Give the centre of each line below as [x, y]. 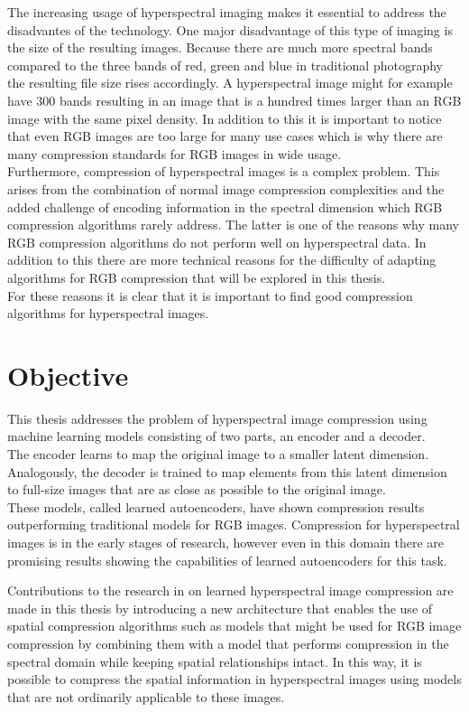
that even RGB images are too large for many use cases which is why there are [225, 136]
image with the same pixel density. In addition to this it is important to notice [225, 118]
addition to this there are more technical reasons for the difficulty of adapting [222, 260]
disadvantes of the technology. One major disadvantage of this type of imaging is [230, 29]
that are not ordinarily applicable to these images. [146, 696]
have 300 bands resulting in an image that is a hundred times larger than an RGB [234, 100]
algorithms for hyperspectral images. [108, 313]
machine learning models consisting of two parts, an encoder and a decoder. [216, 436]
